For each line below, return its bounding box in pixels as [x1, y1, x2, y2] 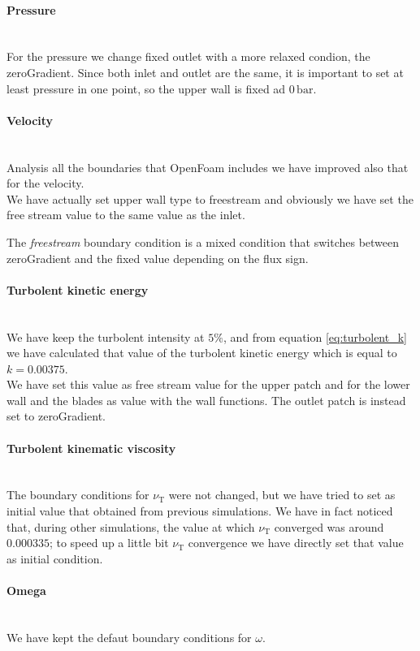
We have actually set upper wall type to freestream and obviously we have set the [6, 190, 414, 207]
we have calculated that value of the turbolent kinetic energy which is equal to [6, 344, 397, 361]
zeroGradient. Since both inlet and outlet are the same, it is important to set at [6, 63, 404, 80]
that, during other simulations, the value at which [6, 518, 255, 535]
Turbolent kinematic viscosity [6, 439, 176, 456]
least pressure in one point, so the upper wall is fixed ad [6, 80, 286, 97]
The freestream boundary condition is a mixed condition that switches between [6, 233, 400, 250]
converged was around [274, 518, 384, 535]
